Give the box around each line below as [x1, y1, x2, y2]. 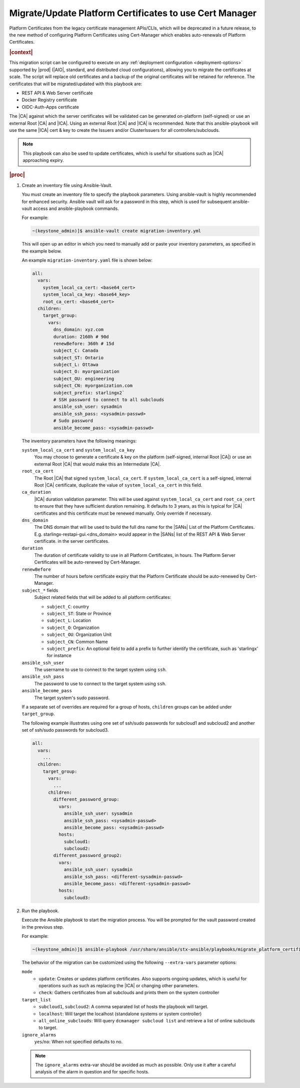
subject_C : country [46, 603, 89, 609]
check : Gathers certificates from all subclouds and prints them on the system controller [38, 990, 219, 996]
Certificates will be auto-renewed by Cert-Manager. [34, 559, 141, 565]
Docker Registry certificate [21, 97, 77, 103]
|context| [9, 49, 33, 56]
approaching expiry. [22, 157, 64, 163]
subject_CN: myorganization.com [53, 383, 132, 388]
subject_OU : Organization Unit [46, 631, 112, 637]
